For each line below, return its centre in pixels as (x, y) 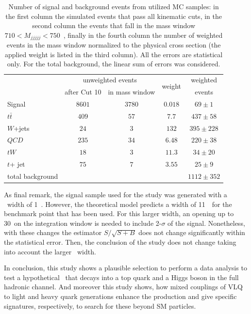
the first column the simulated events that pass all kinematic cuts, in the (114, 16)
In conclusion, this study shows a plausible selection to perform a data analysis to (125, 268)
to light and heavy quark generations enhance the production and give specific (120, 296)
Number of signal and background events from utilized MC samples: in (114, 6)
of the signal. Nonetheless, (206, 223)
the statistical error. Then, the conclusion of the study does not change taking (120, 242)
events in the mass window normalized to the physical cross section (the (114, 45)
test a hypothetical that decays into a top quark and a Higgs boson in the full (121, 277)
